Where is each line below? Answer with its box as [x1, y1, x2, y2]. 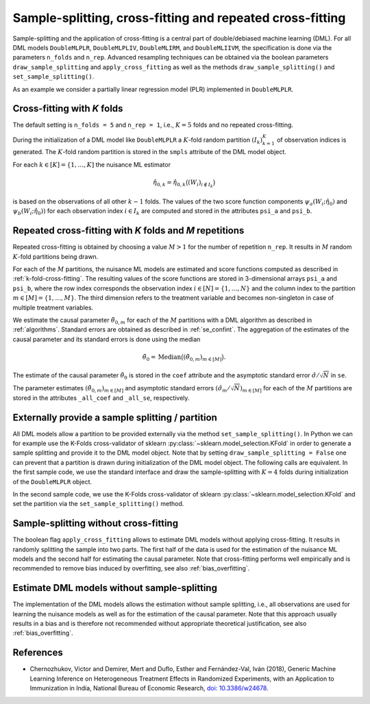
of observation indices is [276, 136, 347, 144]
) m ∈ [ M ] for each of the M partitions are [240, 384, 353, 394]
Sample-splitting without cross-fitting [12, 518, 178, 529]
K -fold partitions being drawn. [12, 252, 99, 260]
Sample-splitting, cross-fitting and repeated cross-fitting [12, 10, 346, 25]
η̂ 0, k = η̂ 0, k [153, 178, 186, 188]
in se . [330, 370, 347, 379]
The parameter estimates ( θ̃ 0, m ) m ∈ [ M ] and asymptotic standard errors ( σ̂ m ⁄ [12, 384, 230, 394]
